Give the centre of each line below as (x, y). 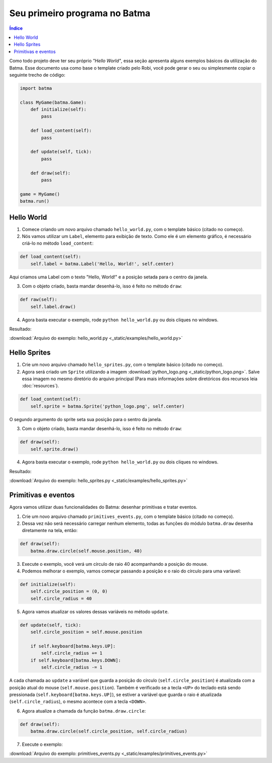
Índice (16, 28)
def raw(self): (39, 300)
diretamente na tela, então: (50, 531)
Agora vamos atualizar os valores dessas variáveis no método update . (95, 611)
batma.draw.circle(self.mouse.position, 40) (86, 551)
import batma (36, 88)
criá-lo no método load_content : (58, 243)
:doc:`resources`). (41, 386)
